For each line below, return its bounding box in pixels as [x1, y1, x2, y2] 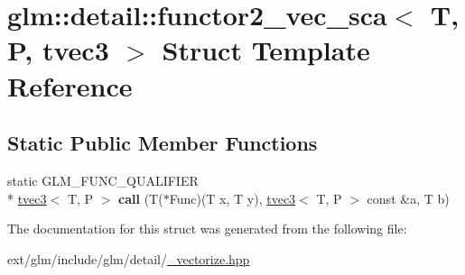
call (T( [118, 188, 163, 207]
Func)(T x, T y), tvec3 [169, 188, 296, 207]
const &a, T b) [367, 188, 450, 207]
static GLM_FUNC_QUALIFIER [7, 170, 199, 189]
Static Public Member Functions [7, 129, 318, 157]
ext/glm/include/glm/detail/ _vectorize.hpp [7, 249, 250, 268]
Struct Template [162, 32, 370, 69]
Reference [7, 67, 133, 104]
